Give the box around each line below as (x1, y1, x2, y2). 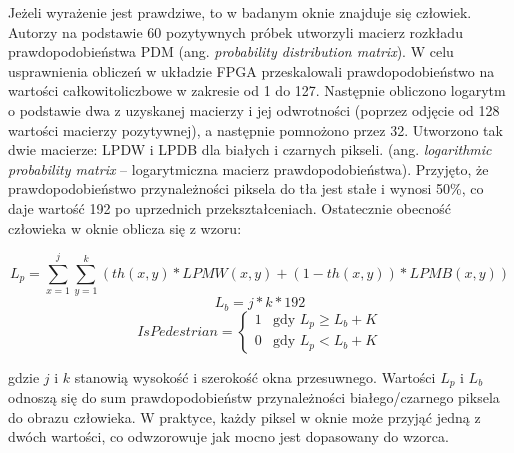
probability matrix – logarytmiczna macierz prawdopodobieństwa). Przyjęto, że (8, 158, 489, 179)
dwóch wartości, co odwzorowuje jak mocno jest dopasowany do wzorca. (8, 426, 449, 447)
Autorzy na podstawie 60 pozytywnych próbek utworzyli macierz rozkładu (8, 21, 463, 42)
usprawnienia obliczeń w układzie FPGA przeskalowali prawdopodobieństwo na (8, 60, 495, 81)
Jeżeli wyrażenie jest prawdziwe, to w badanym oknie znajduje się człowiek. (8, 2, 472, 22)
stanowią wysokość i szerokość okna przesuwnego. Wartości (74, 366, 436, 387)
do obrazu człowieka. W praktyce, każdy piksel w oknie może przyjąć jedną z (8, 406, 481, 427)
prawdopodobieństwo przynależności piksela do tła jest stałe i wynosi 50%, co (8, 178, 484, 199)
